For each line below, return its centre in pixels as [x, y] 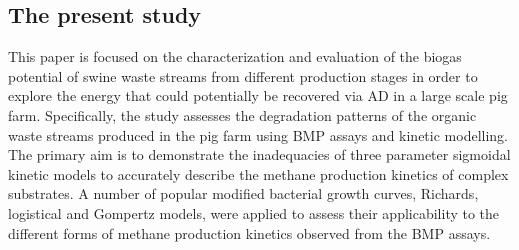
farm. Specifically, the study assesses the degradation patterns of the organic [242, 114]
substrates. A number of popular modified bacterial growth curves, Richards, [243, 193]
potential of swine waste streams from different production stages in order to [243, 75]
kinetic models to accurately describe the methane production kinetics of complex [258, 173]
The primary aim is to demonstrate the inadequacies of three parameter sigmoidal [259, 154]
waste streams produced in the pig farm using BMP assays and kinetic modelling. [258, 134]
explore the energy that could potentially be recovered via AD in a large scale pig [258, 95]
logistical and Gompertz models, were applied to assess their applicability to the [254, 212]
